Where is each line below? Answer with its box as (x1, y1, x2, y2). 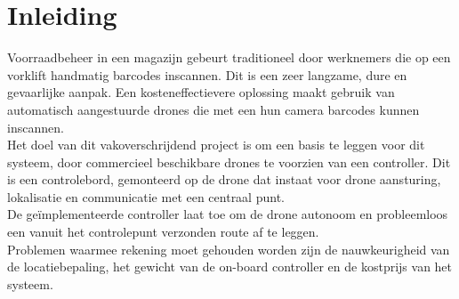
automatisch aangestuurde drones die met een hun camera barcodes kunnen (7, 100, 420, 118)
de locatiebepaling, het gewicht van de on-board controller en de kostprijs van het (7, 257, 453, 276)
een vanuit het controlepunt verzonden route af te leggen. (7, 222, 319, 241)
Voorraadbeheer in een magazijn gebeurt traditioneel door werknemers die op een (7, 48, 451, 67)
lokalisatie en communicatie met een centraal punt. (7, 187, 285, 206)
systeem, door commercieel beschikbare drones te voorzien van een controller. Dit (7, 152, 451, 171)
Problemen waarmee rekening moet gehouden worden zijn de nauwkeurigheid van (7, 239, 450, 258)
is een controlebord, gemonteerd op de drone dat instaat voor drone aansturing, (7, 170, 441, 189)
